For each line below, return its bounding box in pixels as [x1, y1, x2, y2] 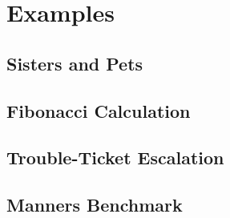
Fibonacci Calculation [6, 98, 191, 123]
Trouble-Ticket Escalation [6, 145, 224, 170]
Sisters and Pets [6, 50, 143, 75]
